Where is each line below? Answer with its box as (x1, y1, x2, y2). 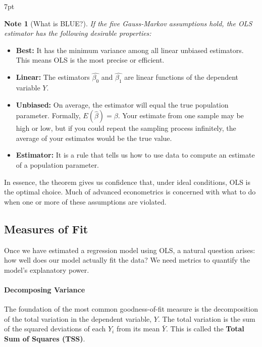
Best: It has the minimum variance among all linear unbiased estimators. (16, 44, 244, 55)
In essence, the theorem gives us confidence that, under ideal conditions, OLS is (4, 176, 250, 187)
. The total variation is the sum (158, 313, 255, 324)
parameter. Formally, (16, 110, 81, 121)
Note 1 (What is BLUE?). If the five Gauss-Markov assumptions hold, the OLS (4, 18, 252, 28)
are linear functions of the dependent (124, 72, 239, 82)
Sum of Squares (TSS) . (4, 333, 85, 343)
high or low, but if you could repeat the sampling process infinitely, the (16, 123, 236, 133)
